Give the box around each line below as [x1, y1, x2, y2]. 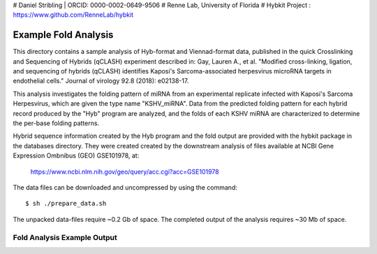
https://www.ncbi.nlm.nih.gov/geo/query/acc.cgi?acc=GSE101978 [30, 167, 219, 176]
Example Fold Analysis [13, 29, 114, 41]
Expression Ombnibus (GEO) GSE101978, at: [13, 151, 140, 160]
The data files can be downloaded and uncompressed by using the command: [13, 183, 237, 192]
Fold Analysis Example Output [13, 232, 118, 242]
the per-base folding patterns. [13, 119, 100, 127]
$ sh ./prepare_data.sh [25, 199, 107, 208]
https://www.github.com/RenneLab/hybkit [13, 10, 134, 19]
